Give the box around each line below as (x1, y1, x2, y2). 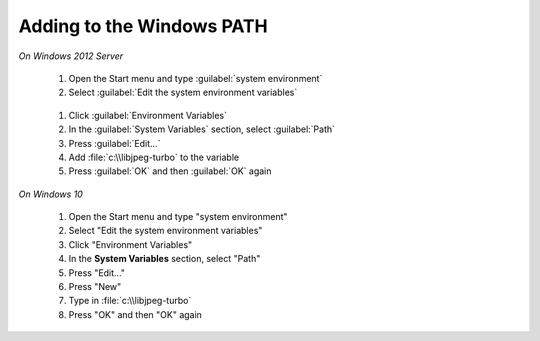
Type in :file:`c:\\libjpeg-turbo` (68, 295, 192, 307)
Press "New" (68, 281, 122, 293)
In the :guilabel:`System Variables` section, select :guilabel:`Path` (68, 123, 335, 135)
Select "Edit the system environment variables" (68, 225, 263, 237)
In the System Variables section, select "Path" (68, 253, 261, 265)
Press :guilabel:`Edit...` (68, 137, 161, 149)
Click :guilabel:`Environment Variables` (68, 109, 228, 121)
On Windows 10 (18, 188, 84, 200)
